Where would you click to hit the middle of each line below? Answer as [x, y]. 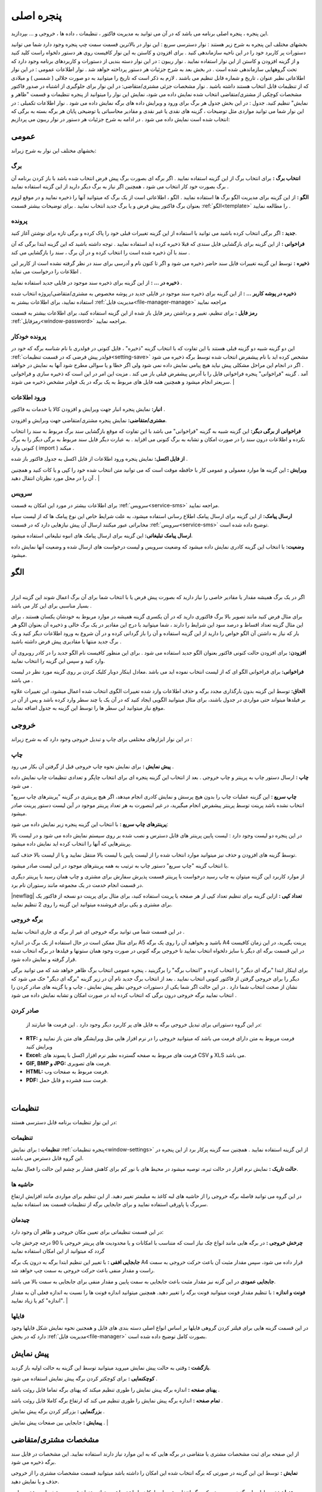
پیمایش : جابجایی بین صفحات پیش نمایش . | [60, 1422]
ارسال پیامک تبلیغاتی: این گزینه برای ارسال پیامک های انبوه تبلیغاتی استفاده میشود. [102, 536]
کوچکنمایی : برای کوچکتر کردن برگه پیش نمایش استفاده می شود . [84, 1379]
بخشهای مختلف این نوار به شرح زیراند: [54, 151]
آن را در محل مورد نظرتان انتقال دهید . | [55, 478]
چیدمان [20, 1220]
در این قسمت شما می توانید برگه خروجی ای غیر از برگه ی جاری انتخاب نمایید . [98, 932]
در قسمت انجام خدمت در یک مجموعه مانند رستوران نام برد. [77, 885]
